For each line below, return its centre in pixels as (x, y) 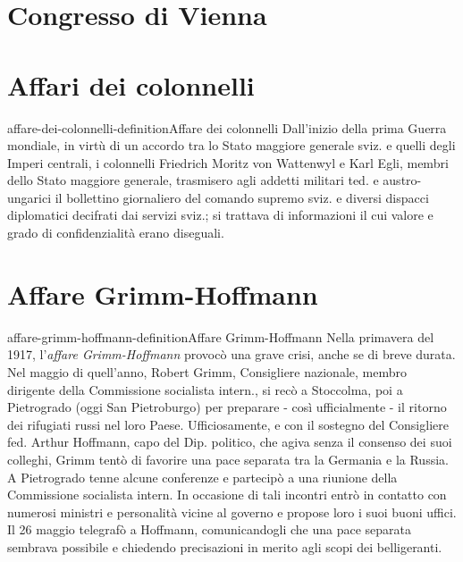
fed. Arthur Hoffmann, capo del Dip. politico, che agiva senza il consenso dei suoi (230, 442)
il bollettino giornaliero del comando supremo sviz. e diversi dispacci (242, 197)
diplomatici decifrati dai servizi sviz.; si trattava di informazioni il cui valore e (220, 215)
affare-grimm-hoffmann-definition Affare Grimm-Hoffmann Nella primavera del (221, 336)
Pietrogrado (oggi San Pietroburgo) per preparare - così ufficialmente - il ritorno (227, 407)
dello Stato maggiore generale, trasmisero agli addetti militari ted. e (193, 180)
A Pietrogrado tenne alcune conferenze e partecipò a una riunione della (202, 477)
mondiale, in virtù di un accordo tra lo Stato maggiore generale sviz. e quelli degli (231, 145)
